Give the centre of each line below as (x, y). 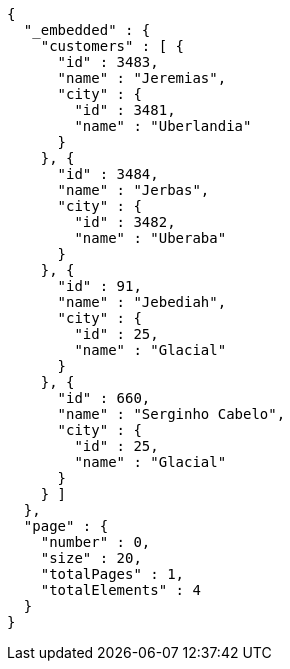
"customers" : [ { (112, 46)
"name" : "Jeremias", (142, 78)
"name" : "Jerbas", (133, 190)
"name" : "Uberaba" (150, 238)
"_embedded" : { (87, 30)
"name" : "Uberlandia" (163, 126)
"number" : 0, (95, 542)
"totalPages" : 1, (112, 574)
